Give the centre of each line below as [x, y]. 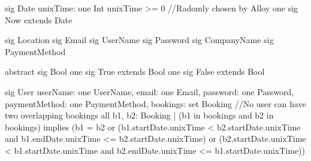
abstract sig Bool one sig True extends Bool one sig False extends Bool [135, 72]
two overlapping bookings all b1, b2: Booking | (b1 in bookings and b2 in [139, 115]
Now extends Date [39, 19]
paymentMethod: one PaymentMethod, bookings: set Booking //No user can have [155, 103]
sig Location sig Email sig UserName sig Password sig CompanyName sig [139, 40]
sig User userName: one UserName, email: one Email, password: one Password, [150, 91]
